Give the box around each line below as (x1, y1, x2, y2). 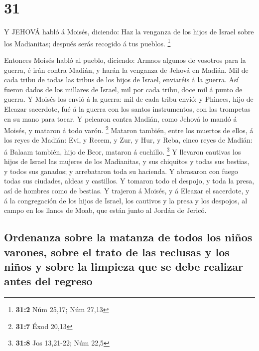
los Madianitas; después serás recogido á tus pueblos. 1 (4, 36, 171, 48)
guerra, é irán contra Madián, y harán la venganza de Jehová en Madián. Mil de (4, 64, 249, 75)
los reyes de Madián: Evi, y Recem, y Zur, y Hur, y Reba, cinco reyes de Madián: (4, 135, 253, 145)
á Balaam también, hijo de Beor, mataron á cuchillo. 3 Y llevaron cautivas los (4, 145, 241, 157)
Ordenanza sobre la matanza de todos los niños (4, 229, 253, 245)
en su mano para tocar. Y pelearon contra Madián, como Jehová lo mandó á (4, 113, 237, 124)
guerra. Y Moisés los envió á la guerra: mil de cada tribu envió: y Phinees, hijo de (4, 94, 254, 104)
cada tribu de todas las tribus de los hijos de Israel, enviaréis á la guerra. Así (4, 74, 239, 85)
